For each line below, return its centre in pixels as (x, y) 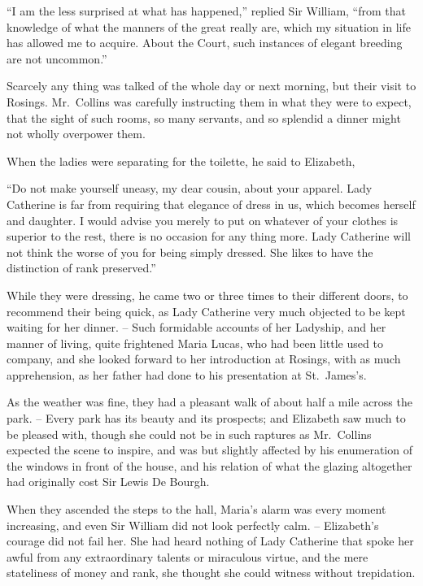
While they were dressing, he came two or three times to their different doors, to (207, 295)
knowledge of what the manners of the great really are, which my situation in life (209, 26)
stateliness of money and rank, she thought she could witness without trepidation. (211, 573)
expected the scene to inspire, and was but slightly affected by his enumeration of (209, 450)
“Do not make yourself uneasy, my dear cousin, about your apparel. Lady (190, 188)
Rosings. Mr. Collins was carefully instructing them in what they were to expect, (209, 101)
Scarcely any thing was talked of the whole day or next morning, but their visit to (211, 86)
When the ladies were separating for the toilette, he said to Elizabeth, (181, 161)
